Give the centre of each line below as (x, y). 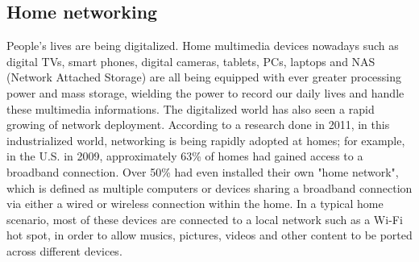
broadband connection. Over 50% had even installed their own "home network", (203, 171)
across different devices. (64, 250)
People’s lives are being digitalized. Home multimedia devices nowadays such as (203, 46)
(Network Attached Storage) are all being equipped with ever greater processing (204, 77)
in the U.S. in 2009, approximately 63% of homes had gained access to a (185, 156)
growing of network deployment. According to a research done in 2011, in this (198, 125)
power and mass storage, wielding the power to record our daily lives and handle (205, 92)
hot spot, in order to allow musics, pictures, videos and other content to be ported (209, 235)
